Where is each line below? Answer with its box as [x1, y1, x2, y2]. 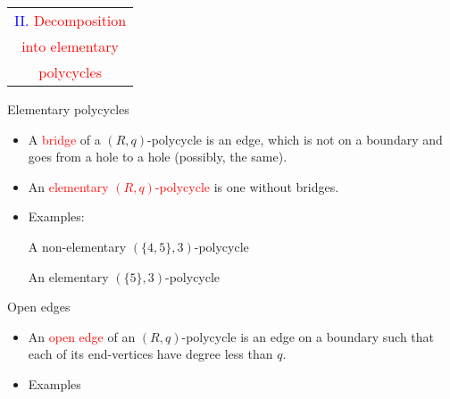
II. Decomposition [14, 10, 127, 30]
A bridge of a [28, 129, 101, 148]
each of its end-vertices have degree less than [28, 345, 273, 363]
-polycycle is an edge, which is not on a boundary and [147, 129, 443, 148]
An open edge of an [28, 327, 136, 345]
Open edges [7, 297, 71, 316]
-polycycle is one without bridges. [154, 177, 339, 195]
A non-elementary [28, 237, 127, 255]
